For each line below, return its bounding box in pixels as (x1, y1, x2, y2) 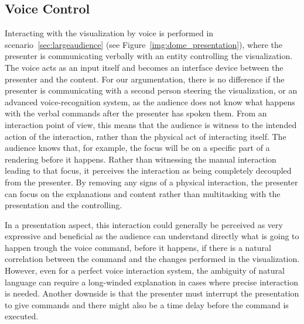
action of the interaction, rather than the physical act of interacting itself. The (5, 130, 286, 142)
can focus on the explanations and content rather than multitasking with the (5, 187, 281, 199)
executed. (5, 310, 39, 322)
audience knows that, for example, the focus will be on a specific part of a (5, 142, 270, 154)
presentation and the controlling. (5, 199, 122, 211)
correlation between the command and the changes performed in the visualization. (5, 253, 300, 265)
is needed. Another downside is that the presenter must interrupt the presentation (5, 287, 299, 299)
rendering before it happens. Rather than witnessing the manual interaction (5, 153, 276, 165)
